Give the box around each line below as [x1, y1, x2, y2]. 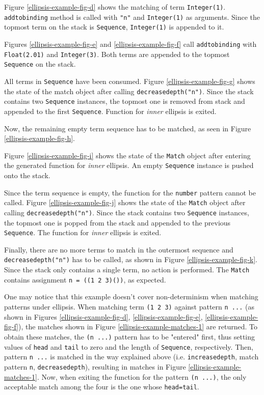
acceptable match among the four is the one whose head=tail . [4, 381, 199, 392]
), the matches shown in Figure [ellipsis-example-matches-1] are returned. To [18, 321, 257, 332]
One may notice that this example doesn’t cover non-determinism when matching [4, 291, 258, 302]
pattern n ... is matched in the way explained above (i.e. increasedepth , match [4, 351, 259, 362]
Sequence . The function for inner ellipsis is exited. [4, 227, 162, 238]
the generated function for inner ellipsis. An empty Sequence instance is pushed [4, 160, 254, 171]
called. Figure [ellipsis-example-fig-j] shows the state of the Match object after [4, 197, 246, 208]
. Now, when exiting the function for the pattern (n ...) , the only [37, 371, 247, 382]
